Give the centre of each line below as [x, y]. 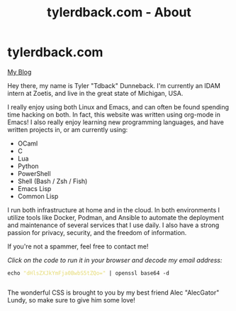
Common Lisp [38, 196]
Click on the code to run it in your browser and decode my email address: [115, 260]
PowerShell [34, 173]
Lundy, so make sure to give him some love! [72, 300]
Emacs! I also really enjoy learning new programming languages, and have [116, 122]
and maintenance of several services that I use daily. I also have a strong [113, 225]
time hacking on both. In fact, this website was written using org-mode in [114, 114]
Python [28, 166]
